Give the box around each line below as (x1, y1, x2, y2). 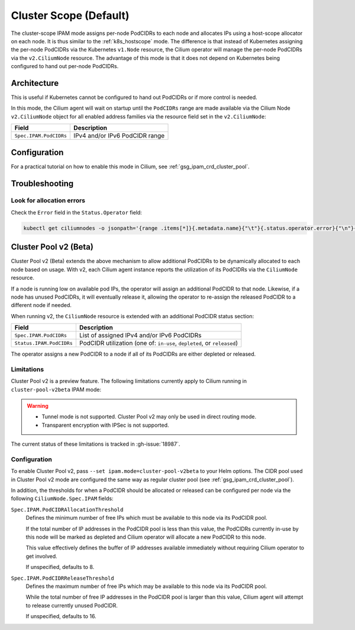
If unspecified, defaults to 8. (25, 564, 95, 571)
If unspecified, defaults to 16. (25, 613, 97, 620)
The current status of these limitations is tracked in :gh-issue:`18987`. (11, 440, 180, 447)
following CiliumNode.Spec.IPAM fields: (11, 495, 114, 502)
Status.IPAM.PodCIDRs (14, 340, 73, 346)
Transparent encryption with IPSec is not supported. (41, 421, 169, 428)
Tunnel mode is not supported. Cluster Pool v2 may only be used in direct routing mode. (41, 413, 257, 420)
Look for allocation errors (11, 196, 86, 204)
